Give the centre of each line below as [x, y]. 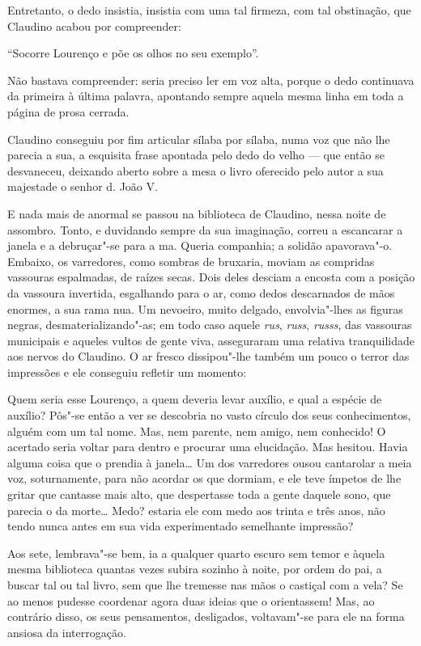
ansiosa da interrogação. [67, 632]
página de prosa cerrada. [68, 111]
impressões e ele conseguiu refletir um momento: [127, 372]
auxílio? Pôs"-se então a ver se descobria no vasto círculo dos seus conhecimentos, [209, 415]
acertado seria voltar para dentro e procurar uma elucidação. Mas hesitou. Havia [208, 447]
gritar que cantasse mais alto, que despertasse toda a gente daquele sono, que [199, 494]
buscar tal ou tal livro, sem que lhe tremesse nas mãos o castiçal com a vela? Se [205, 585]
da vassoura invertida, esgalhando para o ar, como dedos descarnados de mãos [201, 292]
